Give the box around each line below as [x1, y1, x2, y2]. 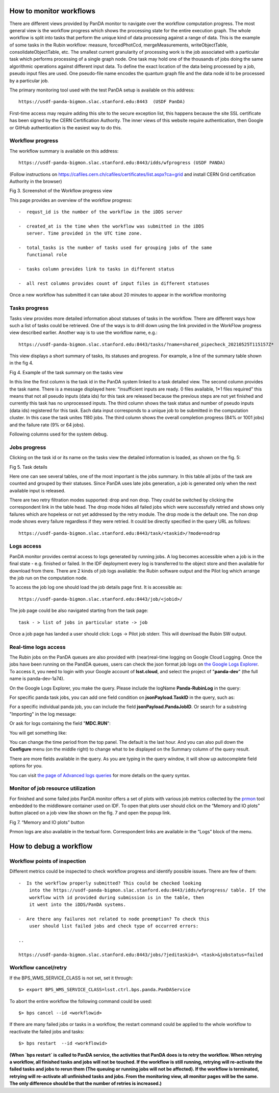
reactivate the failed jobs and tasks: [9, 1028, 84, 1035]
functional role [26, 252, 67, 258]
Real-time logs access [9, 643, 66, 650]
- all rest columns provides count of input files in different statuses [18, 280, 210, 286]
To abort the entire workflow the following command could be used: [9, 998, 153, 1004]
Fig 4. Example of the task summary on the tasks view [9, 369, 123, 375]
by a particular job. [9, 77, 49, 84]
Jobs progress [9, 444, 46, 451]
